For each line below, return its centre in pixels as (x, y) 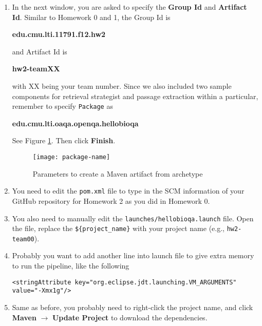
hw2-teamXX (36, 69)
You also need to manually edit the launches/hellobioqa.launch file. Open (133, 218)
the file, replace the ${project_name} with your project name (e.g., (118, 228)
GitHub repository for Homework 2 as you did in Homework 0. (111, 200)
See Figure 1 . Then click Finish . (64, 140)
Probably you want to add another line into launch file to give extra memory (133, 255)
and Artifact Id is (40, 51)
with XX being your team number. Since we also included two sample (122, 85)
